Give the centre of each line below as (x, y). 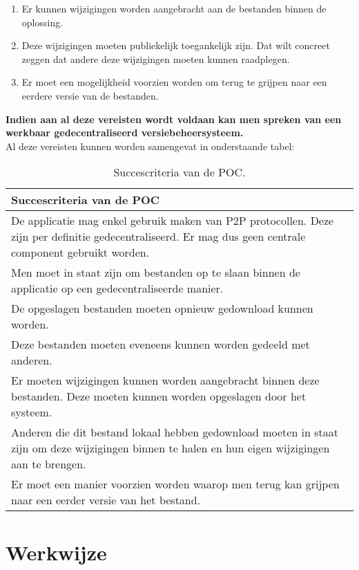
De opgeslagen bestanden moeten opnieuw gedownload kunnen (162, 309)
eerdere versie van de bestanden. (90, 95)
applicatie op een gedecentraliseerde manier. (117, 288)
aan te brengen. (49, 464)
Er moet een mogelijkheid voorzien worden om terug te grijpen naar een (174, 82)
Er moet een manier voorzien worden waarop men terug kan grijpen (175, 484)
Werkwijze (56, 552)
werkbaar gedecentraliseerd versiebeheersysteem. (125, 132)
